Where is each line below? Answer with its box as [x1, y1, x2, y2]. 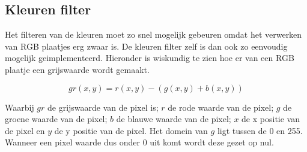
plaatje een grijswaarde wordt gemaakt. [5, 63, 150, 75]
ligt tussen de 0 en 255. [217, 124, 303, 136]
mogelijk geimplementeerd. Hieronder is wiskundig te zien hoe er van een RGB [5, 51, 294, 64]
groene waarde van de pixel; [5, 113, 108, 125]
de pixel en [5, 124, 45, 136]
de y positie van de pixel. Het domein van [54, 124, 208, 136]
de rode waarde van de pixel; [168, 101, 274, 113]
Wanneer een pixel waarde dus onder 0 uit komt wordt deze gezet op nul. [5, 136, 274, 148]
